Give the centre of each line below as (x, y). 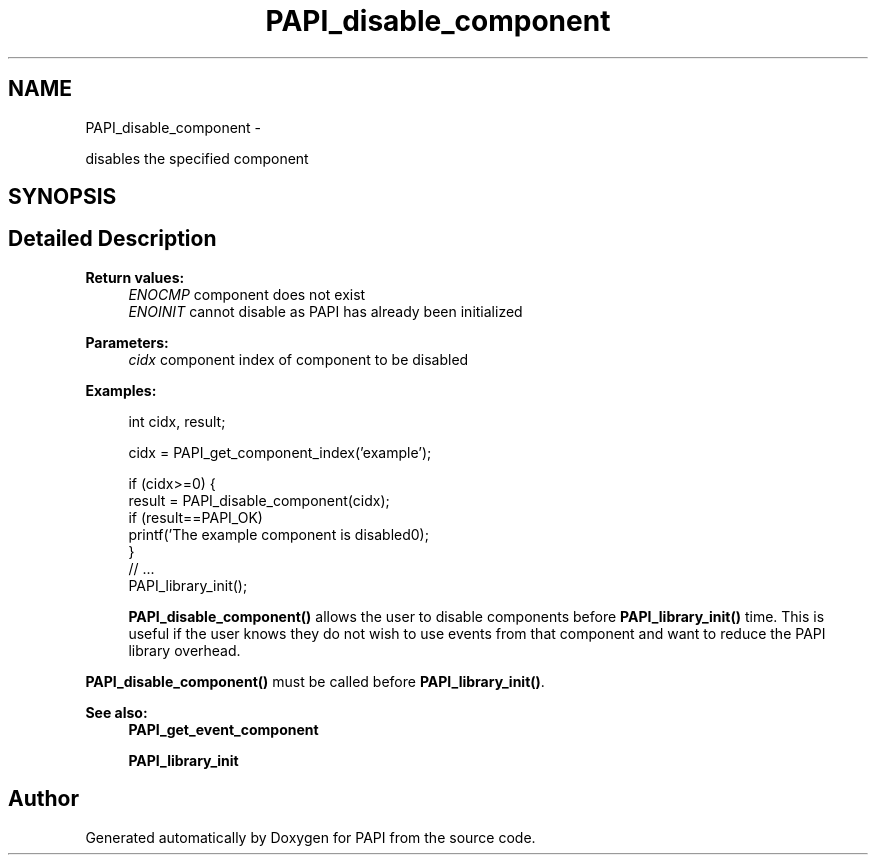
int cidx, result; (177, 421)
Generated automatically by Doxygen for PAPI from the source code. (310, 837)
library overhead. (184, 650)
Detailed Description (112, 239)
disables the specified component (197, 158)
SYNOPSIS (62, 197)
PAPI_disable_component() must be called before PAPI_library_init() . (315, 681)
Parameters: (127, 342)
